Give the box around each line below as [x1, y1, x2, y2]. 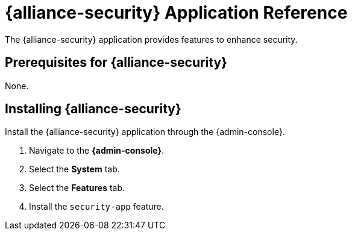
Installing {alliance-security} [5, 101, 181, 117]
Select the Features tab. [29, 183, 125, 193]
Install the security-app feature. [29, 201, 164, 212]
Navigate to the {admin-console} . [29, 145, 165, 156]
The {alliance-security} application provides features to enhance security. [5, 34, 298, 45]
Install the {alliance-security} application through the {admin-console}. [5, 127, 285, 137]
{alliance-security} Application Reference [5, 2, 348, 23]
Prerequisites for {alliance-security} [5, 55, 227, 70]
